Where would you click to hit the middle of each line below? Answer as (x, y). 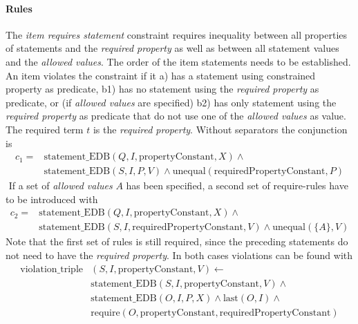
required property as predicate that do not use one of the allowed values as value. (176, 116)
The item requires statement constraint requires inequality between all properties (177, 34)
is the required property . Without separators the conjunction (220, 129)
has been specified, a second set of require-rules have (237, 185)
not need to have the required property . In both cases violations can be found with (179, 255)
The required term (45, 129)
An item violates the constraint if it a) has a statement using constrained (161, 75)
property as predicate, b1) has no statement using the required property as (162, 89)
